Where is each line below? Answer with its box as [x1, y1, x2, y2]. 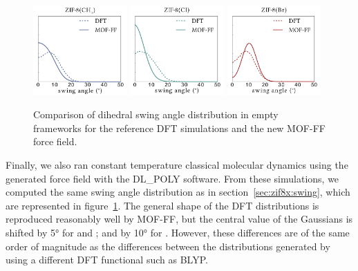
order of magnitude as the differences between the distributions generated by [6, 239, 330, 253]
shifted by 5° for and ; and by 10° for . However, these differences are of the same [6, 225, 350, 239]
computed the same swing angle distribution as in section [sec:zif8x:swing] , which [6, 185, 350, 199]
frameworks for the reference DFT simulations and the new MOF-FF [33, 120, 326, 135]
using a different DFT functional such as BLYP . [6, 252, 208, 267]
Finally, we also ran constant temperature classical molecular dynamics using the [6, 157, 348, 171]
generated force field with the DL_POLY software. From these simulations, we [6, 171, 339, 185]
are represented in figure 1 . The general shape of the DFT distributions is [6, 198, 319, 212]
